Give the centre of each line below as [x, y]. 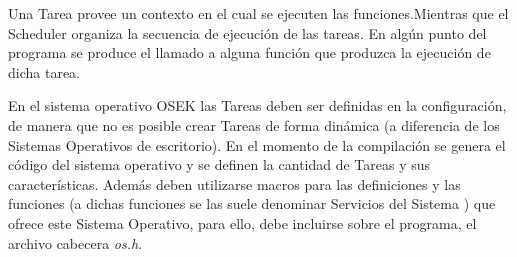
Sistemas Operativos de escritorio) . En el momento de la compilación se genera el [257, 144]
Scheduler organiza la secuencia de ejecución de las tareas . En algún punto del [247, 32]
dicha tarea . [44, 71]
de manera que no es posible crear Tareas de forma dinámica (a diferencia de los [254, 124]
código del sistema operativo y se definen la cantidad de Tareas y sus [219, 164]
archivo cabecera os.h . [75, 242]
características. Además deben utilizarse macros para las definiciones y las [234, 183]
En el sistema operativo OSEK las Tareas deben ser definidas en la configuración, [257, 105]
